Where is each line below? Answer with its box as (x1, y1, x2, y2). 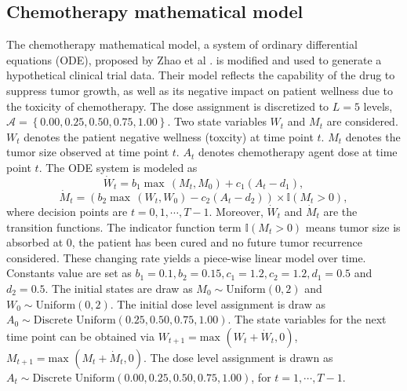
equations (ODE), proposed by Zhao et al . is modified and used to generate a (6, 51, 382, 68)
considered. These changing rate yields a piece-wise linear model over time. (6, 249, 366, 265)
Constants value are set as (6, 265, 132, 281)
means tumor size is (305, 218, 401, 235)
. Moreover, (209, 203, 263, 219)
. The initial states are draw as (45, 280, 193, 296)
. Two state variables (167, 113, 267, 130)
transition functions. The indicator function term (6, 218, 242, 235)
